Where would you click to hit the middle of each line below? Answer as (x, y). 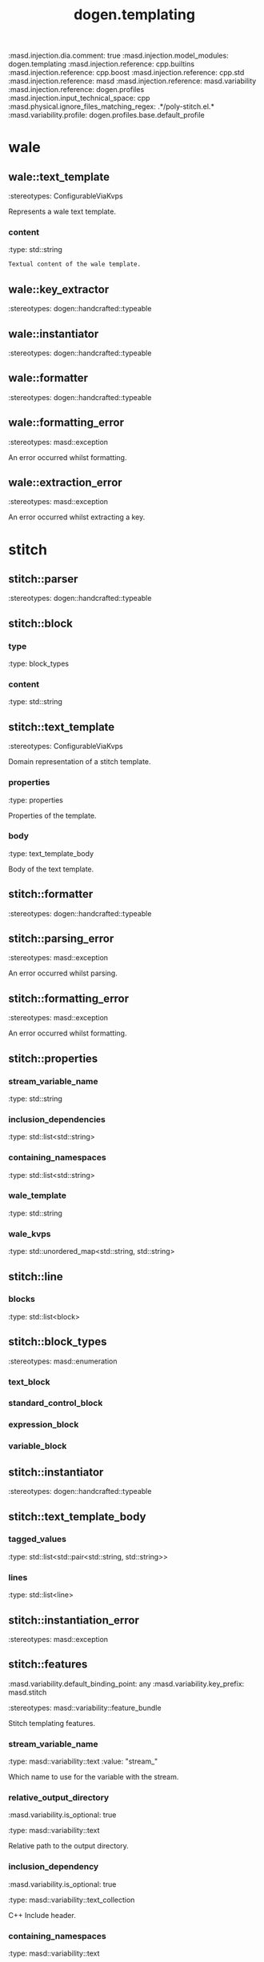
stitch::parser (43, 579)
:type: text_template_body (51, 853)
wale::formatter (48, 378)
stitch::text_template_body (77, 1517)
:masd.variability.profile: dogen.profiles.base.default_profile (107, 115)
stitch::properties (53, 1058)
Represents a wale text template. (62, 212)
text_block (29, 1382)
